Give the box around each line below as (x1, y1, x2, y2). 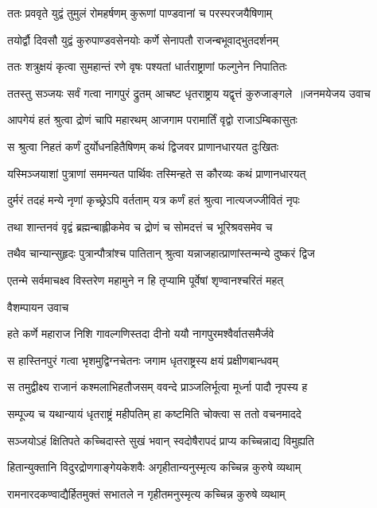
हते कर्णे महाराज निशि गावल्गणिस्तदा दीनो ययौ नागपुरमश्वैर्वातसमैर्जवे (7, 325, 274, 342)
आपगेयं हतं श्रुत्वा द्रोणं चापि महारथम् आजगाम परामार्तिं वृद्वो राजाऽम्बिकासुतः (7, 111, 297, 128)
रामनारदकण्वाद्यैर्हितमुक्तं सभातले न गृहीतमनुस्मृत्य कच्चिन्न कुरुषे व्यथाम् (7, 485, 286, 502)
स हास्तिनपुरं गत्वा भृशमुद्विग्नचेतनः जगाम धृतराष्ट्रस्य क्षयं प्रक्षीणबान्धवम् (7, 351, 278, 368)
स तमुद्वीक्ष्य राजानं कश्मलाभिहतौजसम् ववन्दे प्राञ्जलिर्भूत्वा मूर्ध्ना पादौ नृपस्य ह (7, 378, 308, 395)
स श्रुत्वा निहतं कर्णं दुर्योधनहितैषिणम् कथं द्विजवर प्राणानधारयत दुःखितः (7, 138, 279, 154)
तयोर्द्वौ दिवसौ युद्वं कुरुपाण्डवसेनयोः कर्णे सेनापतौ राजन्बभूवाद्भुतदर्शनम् (7, 31, 279, 48)
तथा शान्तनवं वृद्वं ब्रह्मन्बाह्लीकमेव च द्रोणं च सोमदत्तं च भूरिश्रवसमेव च (7, 218, 273, 235)
